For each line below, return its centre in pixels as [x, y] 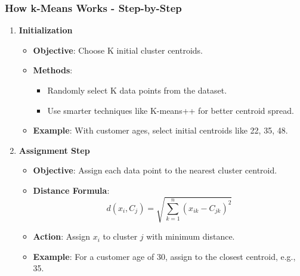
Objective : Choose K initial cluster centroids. [118, 50]
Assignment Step [54, 150]
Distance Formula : [71, 190]
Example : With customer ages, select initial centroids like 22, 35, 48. [160, 130]
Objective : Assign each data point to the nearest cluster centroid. [155, 170]
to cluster [120, 236]
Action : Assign [61, 236]
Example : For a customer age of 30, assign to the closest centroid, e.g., [164, 256]
